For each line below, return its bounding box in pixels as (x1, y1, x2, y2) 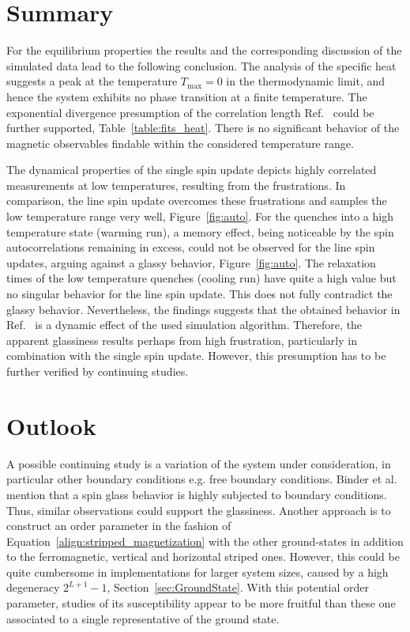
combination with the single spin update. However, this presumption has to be (6, 347, 386, 364)
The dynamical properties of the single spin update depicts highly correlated (6, 161, 377, 178)
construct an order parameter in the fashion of (6, 517, 231, 534)
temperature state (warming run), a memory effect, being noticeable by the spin (6, 223, 394, 240)
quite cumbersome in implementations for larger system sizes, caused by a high (6, 563, 389, 580)
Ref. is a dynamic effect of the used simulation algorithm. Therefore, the (6, 316, 363, 333)
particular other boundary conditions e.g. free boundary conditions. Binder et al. (6, 471, 397, 487)
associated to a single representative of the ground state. (6, 610, 280, 626)
